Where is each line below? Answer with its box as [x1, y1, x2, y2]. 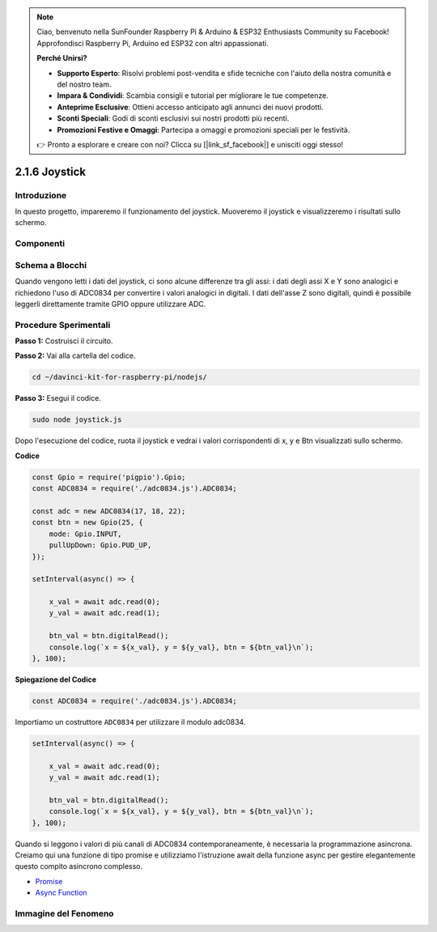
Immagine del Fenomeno [15, 908, 114, 919]
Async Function [35, 887, 88, 898]
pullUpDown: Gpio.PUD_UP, [49, 541, 152, 550]
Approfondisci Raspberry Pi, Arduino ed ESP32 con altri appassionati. [36, 38, 269, 48]
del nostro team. [57, 79, 112, 89]
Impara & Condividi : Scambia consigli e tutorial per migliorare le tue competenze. [57, 91, 329, 100]
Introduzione [15, 189, 67, 201]
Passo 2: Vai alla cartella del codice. [15, 351, 136, 360]
